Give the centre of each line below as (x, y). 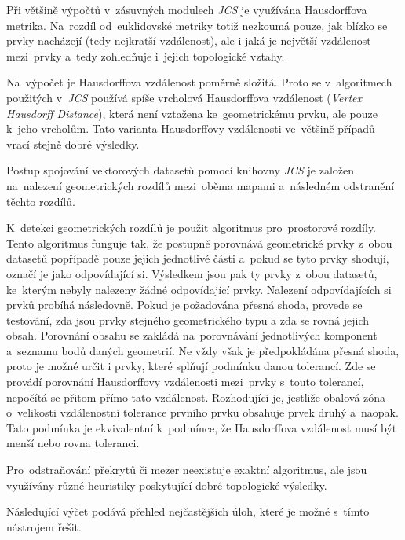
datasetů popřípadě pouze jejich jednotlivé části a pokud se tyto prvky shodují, (198, 258)
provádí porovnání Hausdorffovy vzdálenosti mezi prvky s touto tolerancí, (185, 382)
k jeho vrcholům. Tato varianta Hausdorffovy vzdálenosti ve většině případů (191, 129)
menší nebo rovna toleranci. (73, 443)
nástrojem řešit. (44, 526)
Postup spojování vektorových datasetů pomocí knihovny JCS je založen (181, 170)
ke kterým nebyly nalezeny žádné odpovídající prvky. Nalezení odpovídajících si (199, 289)
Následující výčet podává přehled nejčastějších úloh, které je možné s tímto (188, 511)
